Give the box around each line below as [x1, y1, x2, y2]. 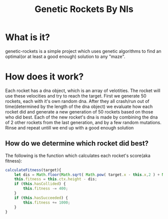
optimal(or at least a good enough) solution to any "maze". [5, 53, 125, 59]
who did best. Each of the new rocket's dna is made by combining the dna [5, 114, 158, 120]
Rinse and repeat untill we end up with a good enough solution [5, 124, 134, 130]
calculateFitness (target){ [5, 167, 61, 172]
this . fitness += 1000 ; [23, 200, 70, 205]
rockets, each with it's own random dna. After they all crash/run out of [5, 98, 150, 104]
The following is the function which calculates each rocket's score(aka [5, 152, 151, 158]
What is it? [5, 31, 50, 43]
